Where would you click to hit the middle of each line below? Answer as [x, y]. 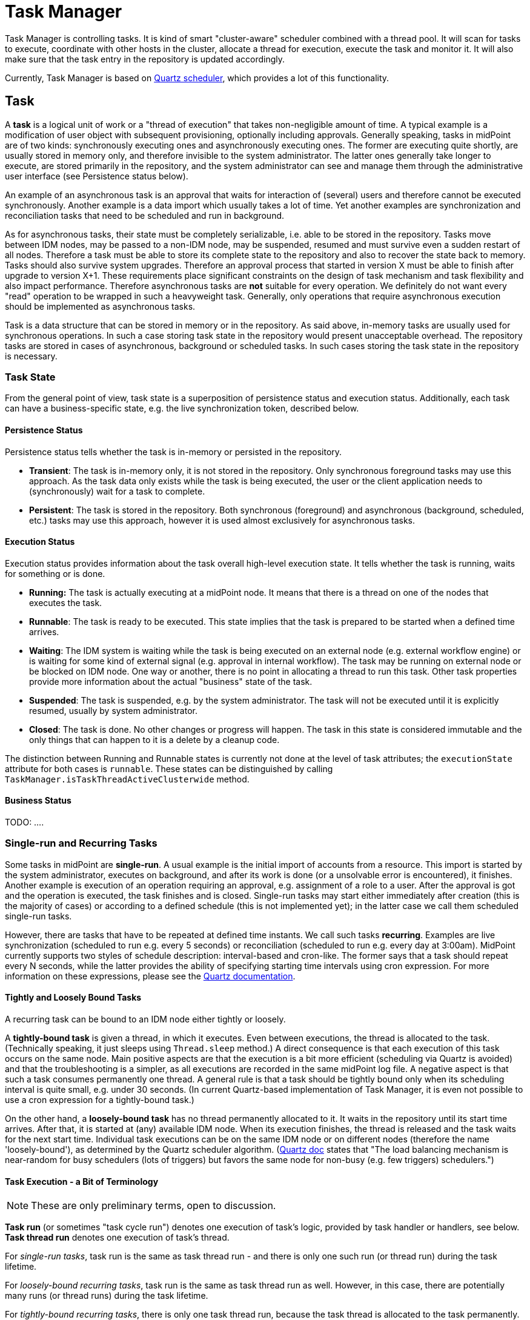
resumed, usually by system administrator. [113, 710]
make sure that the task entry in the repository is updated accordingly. [145, 59]
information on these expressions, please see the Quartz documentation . [150, 976]
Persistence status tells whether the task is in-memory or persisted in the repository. [174, 452]
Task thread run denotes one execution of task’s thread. [117, 1238]
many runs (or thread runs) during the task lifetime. [107, 1296]
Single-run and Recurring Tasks [81, 843]
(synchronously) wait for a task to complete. [117, 491]
